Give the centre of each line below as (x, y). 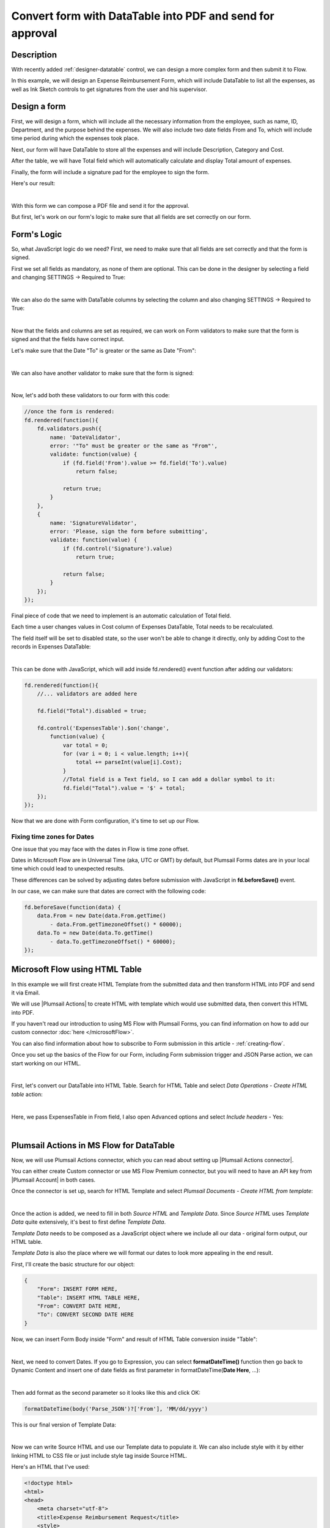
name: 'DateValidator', (86, 437)
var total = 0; (85, 745)
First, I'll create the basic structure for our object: (73, 1264)
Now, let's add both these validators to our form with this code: (91, 395)
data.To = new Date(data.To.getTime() (95, 933)
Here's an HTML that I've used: (50, 1467)
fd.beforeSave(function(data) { (73, 907)
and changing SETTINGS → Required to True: (68, 277)
